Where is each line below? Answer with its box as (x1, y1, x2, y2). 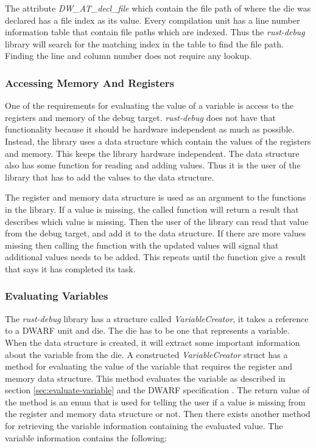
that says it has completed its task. (5, 262, 136, 275)
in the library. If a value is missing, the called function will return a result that (5, 202, 299, 215)
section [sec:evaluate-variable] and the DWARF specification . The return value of (5, 384, 310, 396)
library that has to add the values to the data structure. (5, 170, 214, 183)
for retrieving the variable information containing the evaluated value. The (5, 419, 283, 432)
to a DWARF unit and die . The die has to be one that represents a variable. (5, 324, 290, 337)
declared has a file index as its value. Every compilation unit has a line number (5, 13, 300, 26)
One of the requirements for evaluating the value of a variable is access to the (5, 99, 294, 112)
